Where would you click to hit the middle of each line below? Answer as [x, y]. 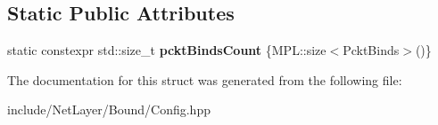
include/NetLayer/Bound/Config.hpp [109, 109]
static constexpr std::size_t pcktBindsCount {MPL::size [167, 50]
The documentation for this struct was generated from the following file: [205, 79]
